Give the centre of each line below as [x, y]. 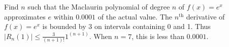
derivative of [205, 16]
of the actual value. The [135, 16]
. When [101, 36]
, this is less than [158, 36]
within [63, 16]
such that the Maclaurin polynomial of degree [99, 6]
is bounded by [64, 26]
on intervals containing [129, 26]
